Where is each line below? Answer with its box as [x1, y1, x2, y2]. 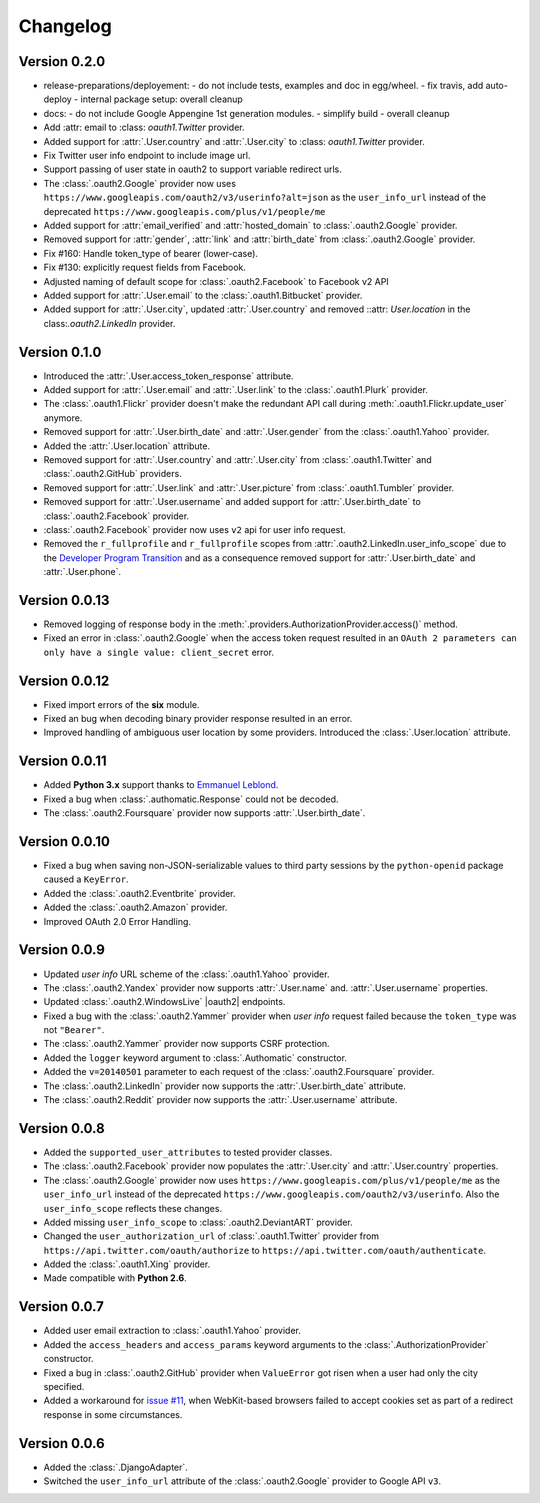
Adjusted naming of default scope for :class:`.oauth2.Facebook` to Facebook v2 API [43, 275, 389, 287]
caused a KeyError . [43, 873, 129, 885]
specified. [43, 1380, 85, 1392]
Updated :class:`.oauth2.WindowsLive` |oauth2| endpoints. [43, 996, 286, 1008]
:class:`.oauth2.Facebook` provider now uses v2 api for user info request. [43, 523, 347, 535]
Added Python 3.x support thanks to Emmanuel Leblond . [43, 779, 279, 791]
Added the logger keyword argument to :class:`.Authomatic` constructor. [43, 1051, 347, 1064]
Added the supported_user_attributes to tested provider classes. [43, 1146, 333, 1158]
